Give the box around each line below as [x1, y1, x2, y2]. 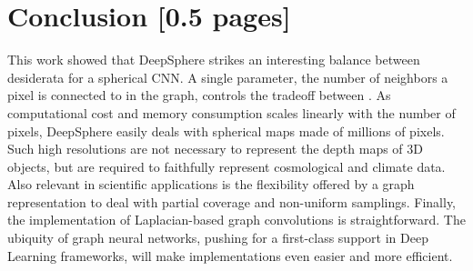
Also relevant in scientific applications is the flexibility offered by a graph [7, 175, 415, 194]
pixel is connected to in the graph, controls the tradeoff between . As [7, 85, 391, 105]
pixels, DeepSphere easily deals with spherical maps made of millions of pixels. [7, 121, 445, 140]
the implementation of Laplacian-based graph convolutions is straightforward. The [7, 210, 466, 229]
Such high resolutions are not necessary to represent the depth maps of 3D [7, 139, 424, 158]
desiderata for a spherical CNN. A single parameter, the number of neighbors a [7, 67, 448, 86]
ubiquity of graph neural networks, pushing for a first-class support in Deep [7, 228, 428, 247]
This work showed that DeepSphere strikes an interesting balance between [7, 50, 420, 69]
